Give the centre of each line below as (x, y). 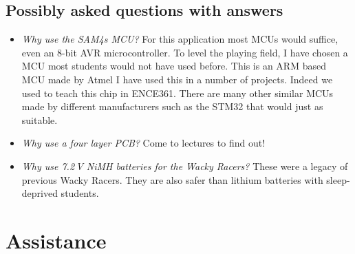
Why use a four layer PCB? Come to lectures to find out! (143, 143)
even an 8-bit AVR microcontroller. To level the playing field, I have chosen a (185, 52)
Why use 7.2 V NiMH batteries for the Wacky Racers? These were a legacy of (185, 166)
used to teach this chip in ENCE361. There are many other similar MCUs (177, 93)
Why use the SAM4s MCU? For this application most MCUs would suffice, (180, 39)
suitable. (40, 119)
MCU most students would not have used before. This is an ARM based (174, 66)
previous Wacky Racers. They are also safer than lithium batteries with (172, 179)
